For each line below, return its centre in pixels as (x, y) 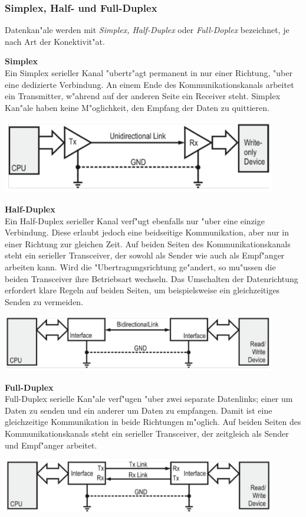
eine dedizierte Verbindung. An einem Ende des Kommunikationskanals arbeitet (149, 84)
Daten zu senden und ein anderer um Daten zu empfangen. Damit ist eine (139, 410)
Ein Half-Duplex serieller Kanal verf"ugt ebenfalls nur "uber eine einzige (135, 220)
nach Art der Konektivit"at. (55, 41)
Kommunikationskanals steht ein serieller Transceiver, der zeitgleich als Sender (147, 433)
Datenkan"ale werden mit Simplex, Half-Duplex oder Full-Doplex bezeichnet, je (147, 30)
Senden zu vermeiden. (44, 301)
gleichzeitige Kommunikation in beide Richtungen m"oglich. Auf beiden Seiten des (153, 422)
